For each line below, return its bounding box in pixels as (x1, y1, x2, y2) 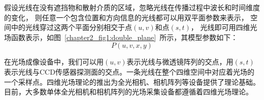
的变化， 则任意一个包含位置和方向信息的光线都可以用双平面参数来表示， (4, 12, 248, 22)
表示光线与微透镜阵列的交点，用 (126, 56, 234, 67)
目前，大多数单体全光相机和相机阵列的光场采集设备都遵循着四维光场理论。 (4, 86, 253, 97)
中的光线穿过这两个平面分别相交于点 (11, 22, 132, 32)
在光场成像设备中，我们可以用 (4, 56, 104, 67)
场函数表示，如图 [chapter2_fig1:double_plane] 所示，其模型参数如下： (4, 31, 238, 42)
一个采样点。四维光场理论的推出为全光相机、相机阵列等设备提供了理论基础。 (4, 76, 260, 87)
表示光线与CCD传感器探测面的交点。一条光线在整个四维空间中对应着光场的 (4, 66, 254, 77)
